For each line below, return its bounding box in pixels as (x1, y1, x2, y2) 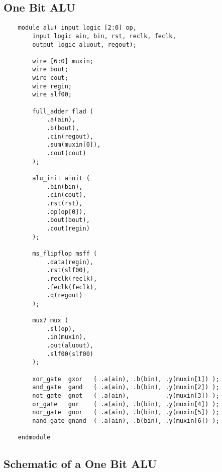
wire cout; (32, 74, 68, 82)
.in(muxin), (46, 333, 86, 341)
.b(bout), (46, 125, 79, 132)
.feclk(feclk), (46, 283, 97, 291)
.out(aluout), (46, 342, 93, 349)
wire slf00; (32, 91, 72, 98)
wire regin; (32, 82, 72, 90)
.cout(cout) (46, 150, 86, 157)
